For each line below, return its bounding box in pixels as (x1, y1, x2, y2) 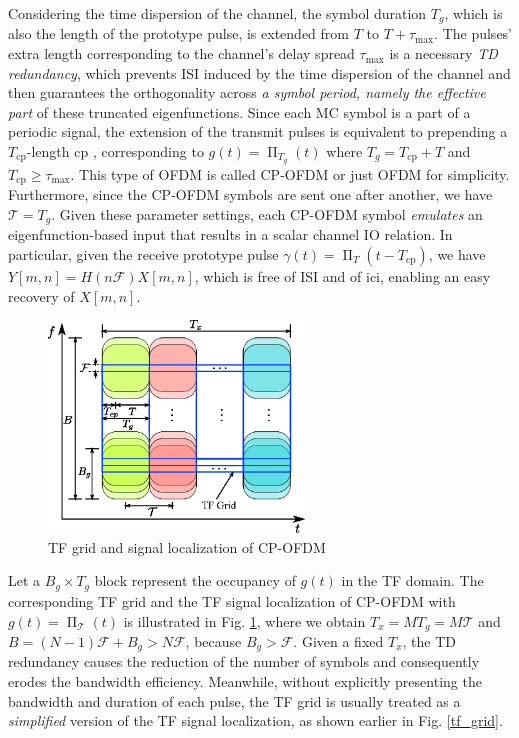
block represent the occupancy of (94, 570, 296, 591)
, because (185, 630, 242, 651)
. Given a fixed (293, 630, 384, 651)
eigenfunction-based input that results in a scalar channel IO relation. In (8, 224, 453, 245)
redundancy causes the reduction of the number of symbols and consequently (8, 651, 480, 672)
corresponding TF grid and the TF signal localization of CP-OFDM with (8, 590, 456, 611)
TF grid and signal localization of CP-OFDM (48, 536, 326, 557)
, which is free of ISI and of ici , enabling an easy (194, 265, 491, 286)
